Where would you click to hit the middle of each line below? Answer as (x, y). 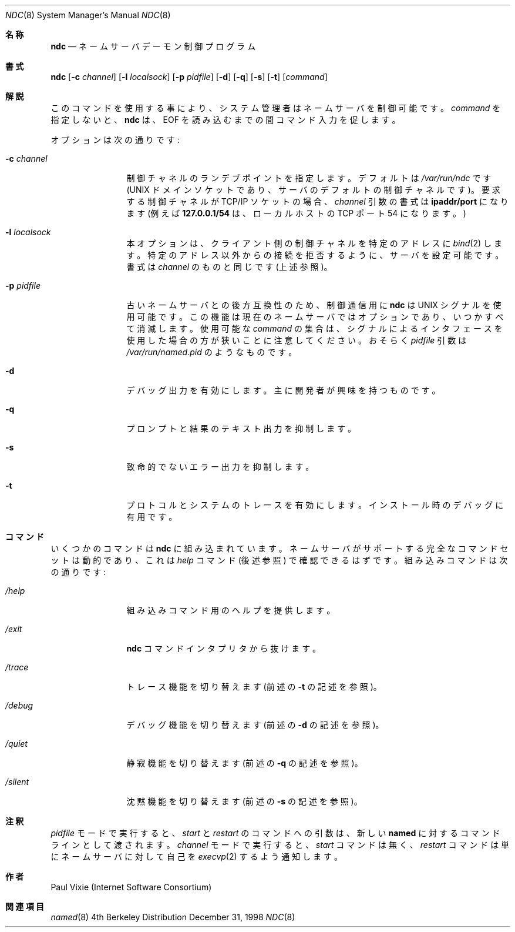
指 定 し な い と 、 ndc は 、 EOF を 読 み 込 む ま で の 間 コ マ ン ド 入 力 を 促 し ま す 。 (225, 120)
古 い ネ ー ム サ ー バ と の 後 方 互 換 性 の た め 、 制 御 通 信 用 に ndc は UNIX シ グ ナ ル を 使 (314, 305)
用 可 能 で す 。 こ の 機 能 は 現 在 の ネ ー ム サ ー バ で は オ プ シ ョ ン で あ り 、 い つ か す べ (315, 317)
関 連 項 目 (25, 906)
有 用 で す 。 (152, 517)
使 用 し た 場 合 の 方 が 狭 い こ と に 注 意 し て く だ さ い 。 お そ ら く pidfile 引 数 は (297, 340)
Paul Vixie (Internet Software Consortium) (131, 887)
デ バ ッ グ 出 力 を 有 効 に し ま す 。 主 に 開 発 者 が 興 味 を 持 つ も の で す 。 (283, 390)
